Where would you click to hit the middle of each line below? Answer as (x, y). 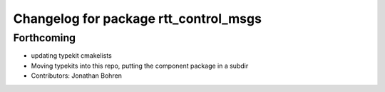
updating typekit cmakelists (71, 56)
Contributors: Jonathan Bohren (77, 76)
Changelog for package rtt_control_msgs (137, 19)
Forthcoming (45, 38)
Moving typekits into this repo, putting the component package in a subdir (140, 66)
